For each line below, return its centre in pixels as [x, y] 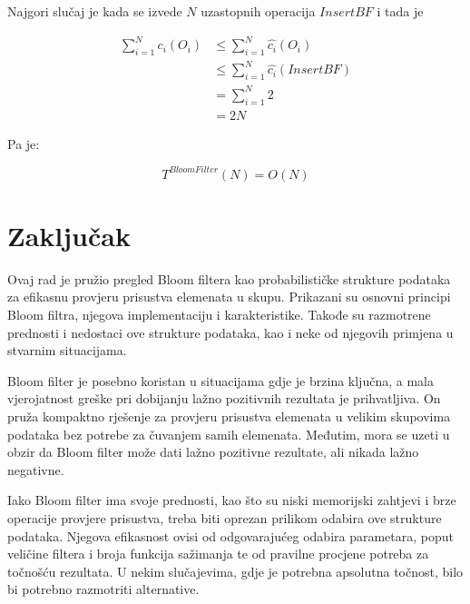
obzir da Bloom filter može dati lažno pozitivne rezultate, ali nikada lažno [213, 452]
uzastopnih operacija [258, 11]
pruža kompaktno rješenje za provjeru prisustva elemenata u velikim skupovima [229, 416]
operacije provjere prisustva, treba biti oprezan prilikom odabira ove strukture [225, 517]
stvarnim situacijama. [67, 350]
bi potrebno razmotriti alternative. [103, 589]
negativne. [36, 469]
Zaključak [69, 235]
